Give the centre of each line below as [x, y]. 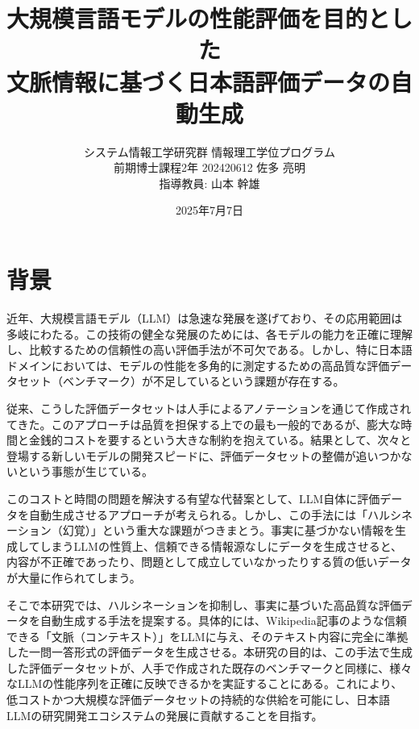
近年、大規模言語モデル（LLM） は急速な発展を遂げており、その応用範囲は [205, 318]
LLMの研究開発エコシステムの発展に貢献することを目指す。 [165, 715]
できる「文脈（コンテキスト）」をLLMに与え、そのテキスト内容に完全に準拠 [207, 636]
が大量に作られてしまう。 [74, 577]
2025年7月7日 [209, 210]
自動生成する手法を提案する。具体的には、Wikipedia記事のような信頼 [223, 621]
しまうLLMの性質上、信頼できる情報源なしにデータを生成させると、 [221, 546]
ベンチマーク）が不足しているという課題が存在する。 [203, 381]
